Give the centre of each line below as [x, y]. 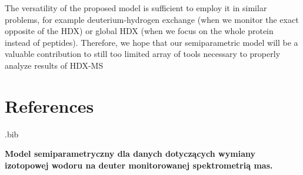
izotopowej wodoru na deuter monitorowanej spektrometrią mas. [139, 165]
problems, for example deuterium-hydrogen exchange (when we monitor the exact [152, 19]
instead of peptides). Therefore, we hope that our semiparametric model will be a [151, 42]
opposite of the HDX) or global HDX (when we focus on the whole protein [139, 31]
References [49, 105]
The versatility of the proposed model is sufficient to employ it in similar [136, 8]
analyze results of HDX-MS [54, 65]
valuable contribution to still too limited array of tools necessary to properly [143, 54]
